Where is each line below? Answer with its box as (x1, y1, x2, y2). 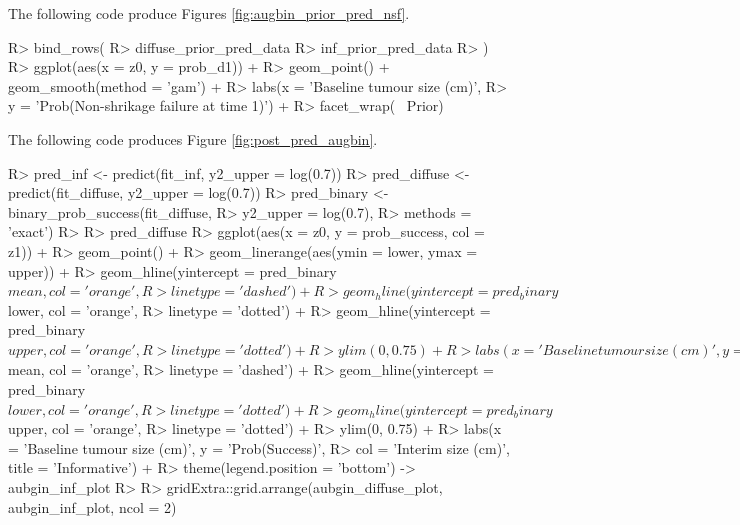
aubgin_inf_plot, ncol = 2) (8, 496, 177, 517)
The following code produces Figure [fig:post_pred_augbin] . (8, 128, 378, 149)
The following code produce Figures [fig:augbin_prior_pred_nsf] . (8, 3, 410, 23)
